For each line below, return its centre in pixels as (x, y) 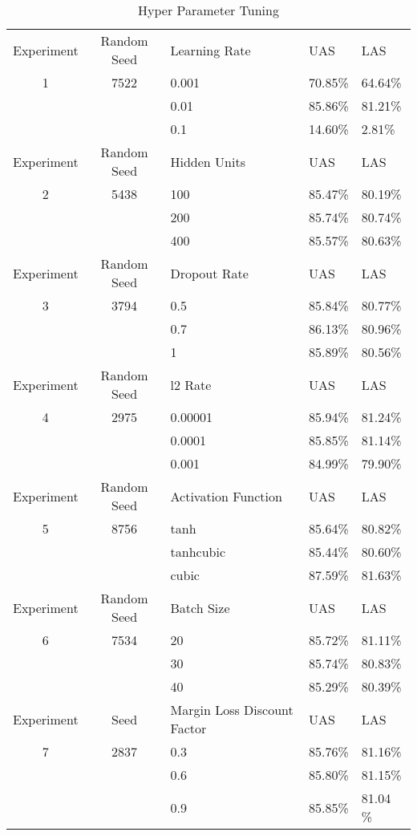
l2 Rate (191, 384)
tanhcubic (198, 552)
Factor (188, 728)
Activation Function (226, 496)
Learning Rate (211, 50)
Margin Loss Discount (232, 710)
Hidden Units (208, 161)
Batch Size (200, 607)
